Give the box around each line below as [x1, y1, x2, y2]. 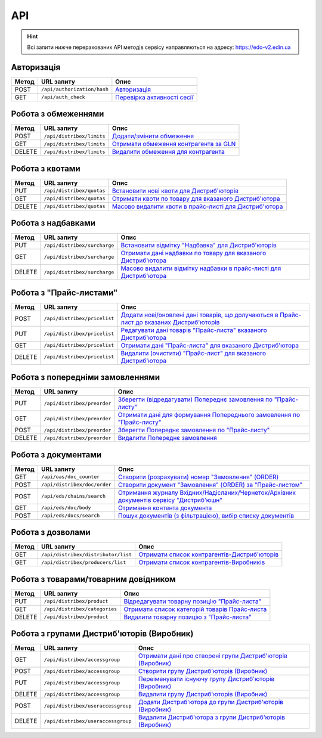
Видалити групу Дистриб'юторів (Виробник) [138, 690, 268, 699]
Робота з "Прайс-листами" [11, 287, 118, 297]
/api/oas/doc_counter [41, 474, 100, 480]
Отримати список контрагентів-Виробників [138, 558, 265, 566]
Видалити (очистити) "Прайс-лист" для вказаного [120, 349, 267, 357]
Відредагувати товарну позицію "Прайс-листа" [123, 597, 262, 605]
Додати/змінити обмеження [112, 132, 194, 140]
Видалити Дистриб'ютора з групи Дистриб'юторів [138, 713, 286, 721]
